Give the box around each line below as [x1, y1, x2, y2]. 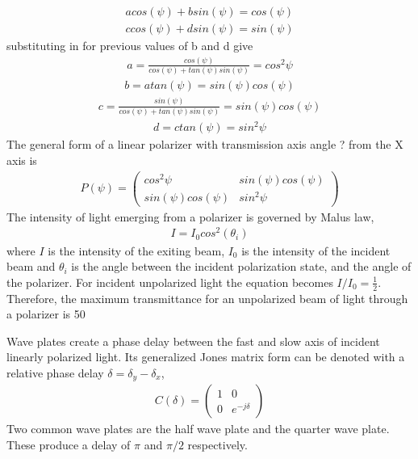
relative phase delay [6, 364, 104, 381]
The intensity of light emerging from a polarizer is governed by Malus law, [6, 208, 374, 225]
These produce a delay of [6, 436, 131, 453]
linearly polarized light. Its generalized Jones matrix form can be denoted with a [6, 348, 405, 365]
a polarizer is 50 [6, 305, 86, 322]
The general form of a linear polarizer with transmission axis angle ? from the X [6, 136, 403, 153]
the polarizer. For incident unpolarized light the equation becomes [6, 273, 333, 290]
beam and [6, 258, 56, 275]
